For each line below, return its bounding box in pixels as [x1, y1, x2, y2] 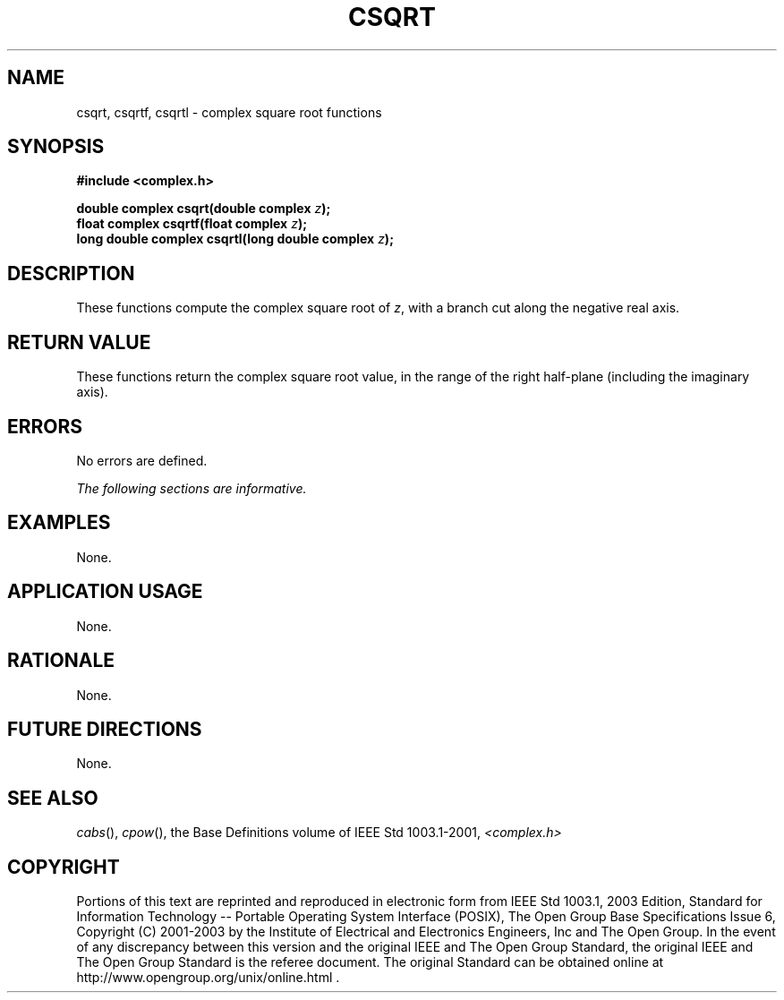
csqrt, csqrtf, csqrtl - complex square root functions [76, 104, 382, 120]
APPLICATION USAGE [7, 580, 203, 603]
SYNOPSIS [7, 135, 105, 158]
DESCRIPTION [7, 261, 135, 285]
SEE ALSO [7, 786, 98, 809]
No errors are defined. [76, 452, 208, 468]
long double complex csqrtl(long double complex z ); [76, 231, 394, 247]
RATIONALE [7, 649, 115, 672]
